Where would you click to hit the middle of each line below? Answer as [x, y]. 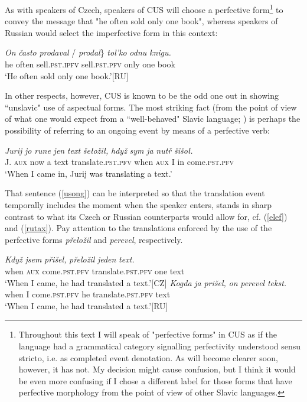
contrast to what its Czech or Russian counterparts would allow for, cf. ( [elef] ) [146, 216]
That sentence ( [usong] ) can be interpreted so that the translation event [135, 193]
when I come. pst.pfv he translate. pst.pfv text [88, 294]
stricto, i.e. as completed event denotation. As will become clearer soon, [148, 357]
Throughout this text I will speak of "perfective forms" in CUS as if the [148, 334]
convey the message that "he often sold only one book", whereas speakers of [141, 21]
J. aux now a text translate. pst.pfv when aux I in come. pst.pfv [120, 162]
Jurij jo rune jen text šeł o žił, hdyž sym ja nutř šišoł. [99, 150]
